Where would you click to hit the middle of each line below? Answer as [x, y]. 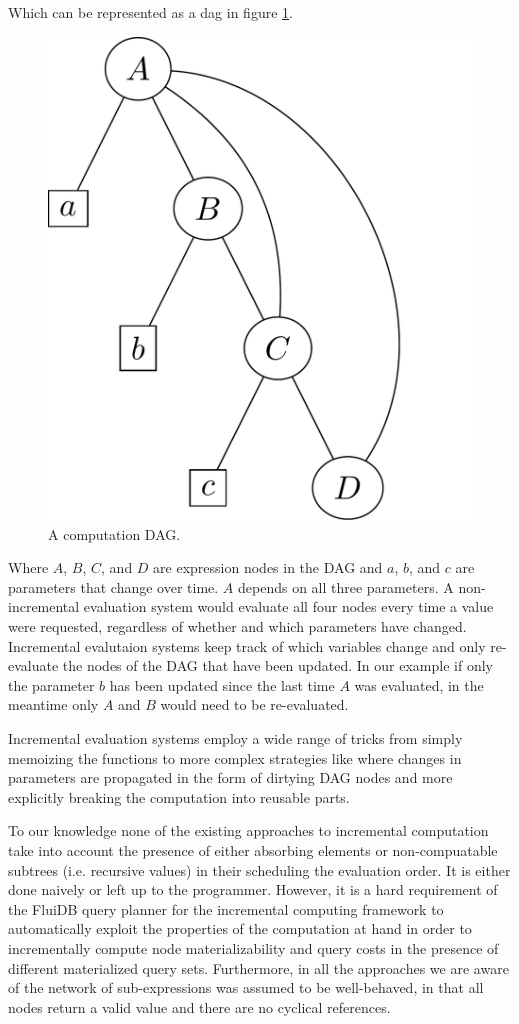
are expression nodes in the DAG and [268, 567]
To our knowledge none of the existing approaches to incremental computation [248, 830]
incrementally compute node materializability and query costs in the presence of [253, 947]
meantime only [53, 704]
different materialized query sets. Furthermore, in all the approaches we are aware [258, 967]
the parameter [51, 684]
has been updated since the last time [222, 684]
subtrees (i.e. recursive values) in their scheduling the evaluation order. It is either [259, 869]
